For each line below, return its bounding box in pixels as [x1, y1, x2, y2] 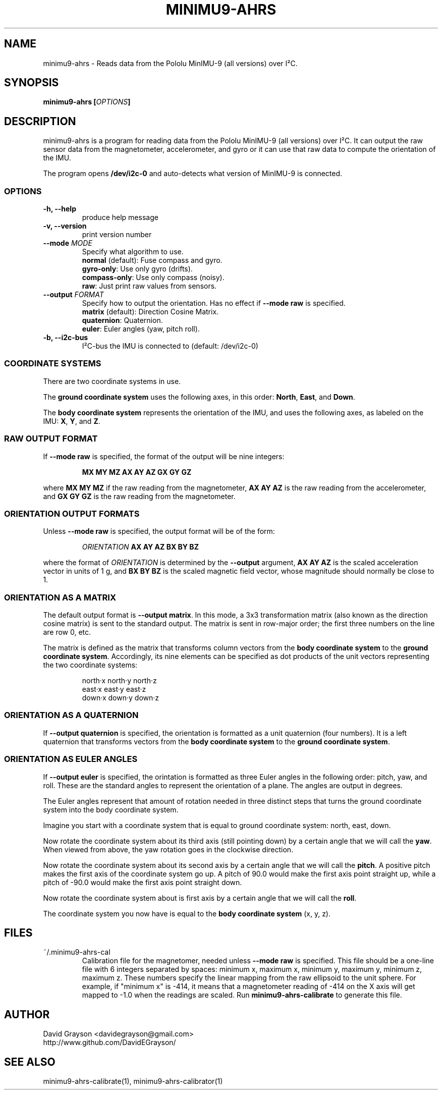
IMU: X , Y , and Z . [43, 416, 100, 425]
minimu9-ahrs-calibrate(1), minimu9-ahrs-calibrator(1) [43, 1077, 223, 1086]
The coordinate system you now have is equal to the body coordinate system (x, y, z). [43, 909, 331, 918]
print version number [82, 230, 152, 239]
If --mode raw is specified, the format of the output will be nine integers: [43, 452, 285, 461]
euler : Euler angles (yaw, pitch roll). [82, 324, 200, 334]
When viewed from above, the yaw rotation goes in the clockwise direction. [43, 845, 294, 854]
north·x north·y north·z [82, 676, 157, 685]
